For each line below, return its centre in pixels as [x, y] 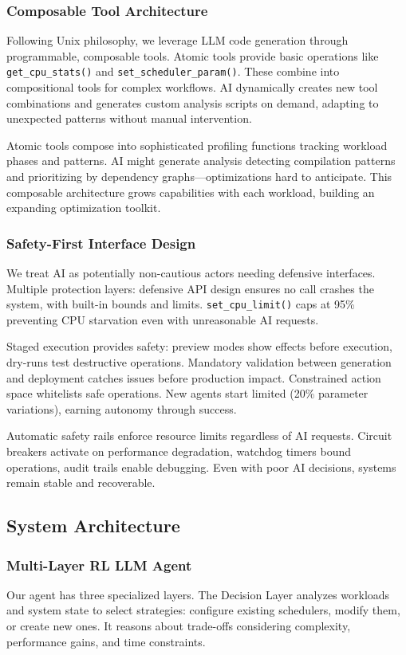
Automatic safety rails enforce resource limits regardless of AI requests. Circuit [199, 435]
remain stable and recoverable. [81, 482]
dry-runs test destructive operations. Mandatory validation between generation [199, 362]
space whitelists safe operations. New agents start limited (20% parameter [187, 393]
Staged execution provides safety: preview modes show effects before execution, [199, 346]
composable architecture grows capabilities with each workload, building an [191, 192]
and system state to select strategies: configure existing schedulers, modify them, [203, 610]
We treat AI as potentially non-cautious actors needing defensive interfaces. [191, 273]
